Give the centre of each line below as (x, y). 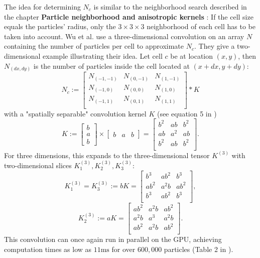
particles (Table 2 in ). (199, 249)
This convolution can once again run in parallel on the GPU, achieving (113, 239)
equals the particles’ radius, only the (60, 26)
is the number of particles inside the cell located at (111, 66)
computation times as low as (48, 249)
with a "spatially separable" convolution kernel (75, 113)
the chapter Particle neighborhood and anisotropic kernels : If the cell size (129, 16)
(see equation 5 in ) (187, 113)
